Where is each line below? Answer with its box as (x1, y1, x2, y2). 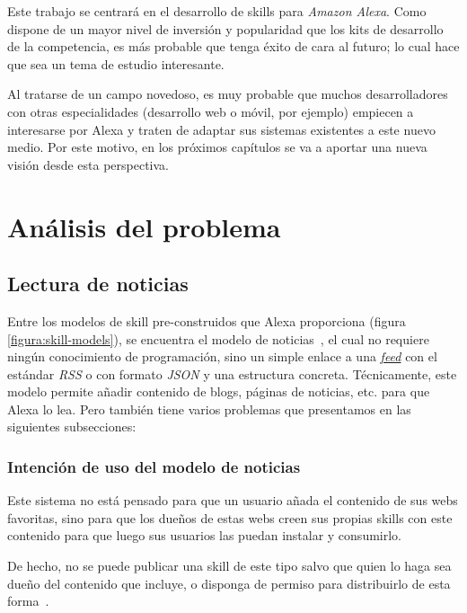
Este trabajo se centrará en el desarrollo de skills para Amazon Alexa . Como (7, 2, 427, 20)
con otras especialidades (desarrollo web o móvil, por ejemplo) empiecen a (7, 102, 414, 120)
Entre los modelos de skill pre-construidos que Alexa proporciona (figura (7, 311, 406, 330)
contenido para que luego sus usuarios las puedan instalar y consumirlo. (7, 526, 401, 545)
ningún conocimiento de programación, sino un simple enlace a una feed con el (7, 347, 437, 366)
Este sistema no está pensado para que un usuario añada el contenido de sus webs (7, 491, 458, 510)
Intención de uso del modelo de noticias (7, 456, 301, 477)
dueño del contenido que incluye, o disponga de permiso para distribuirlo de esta (7, 573, 451, 592)
